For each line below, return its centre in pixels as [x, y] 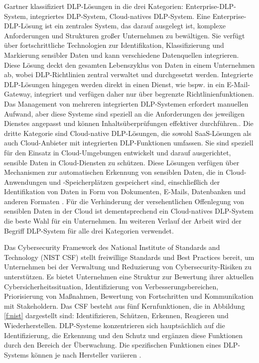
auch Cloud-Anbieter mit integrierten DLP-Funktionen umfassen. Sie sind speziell [129, 143]
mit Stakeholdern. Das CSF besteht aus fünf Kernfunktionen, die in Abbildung [125, 305]
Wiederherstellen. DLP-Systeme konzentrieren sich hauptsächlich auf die [115, 325]
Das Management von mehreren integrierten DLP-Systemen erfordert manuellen [126, 103]
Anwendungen [25, 181]
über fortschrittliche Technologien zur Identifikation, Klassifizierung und [114, 45]
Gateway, [18, 94]
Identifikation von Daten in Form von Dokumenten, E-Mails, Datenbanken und [125, 191]
